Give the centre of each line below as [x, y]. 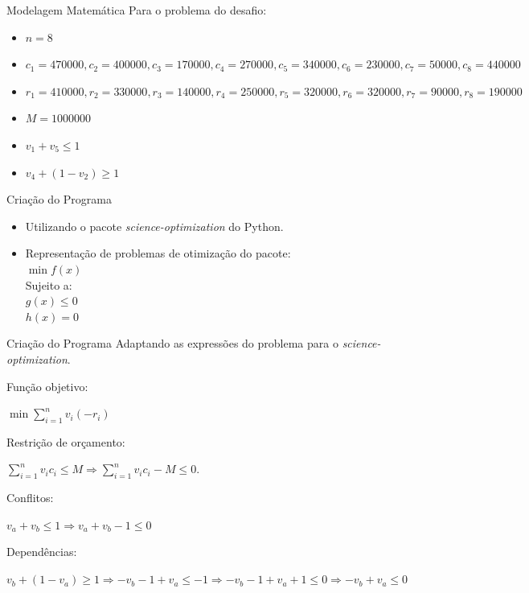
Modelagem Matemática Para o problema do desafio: [137, 10]
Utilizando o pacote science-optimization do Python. [154, 226]
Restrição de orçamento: [66, 441]
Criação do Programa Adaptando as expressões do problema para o [172, 343]
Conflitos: [30, 498]
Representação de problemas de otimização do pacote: [158, 253]
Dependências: [42, 552]
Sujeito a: [49, 284]
